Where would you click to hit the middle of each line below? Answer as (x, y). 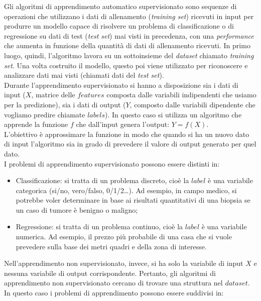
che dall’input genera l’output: (123, 124)
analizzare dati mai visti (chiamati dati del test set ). (84, 75)
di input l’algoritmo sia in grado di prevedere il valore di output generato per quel (130, 144)
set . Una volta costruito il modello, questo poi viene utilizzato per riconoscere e (126, 65)
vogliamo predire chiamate (45, 114)
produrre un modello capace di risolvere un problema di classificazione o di (119, 26)
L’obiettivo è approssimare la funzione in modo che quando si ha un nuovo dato (127, 134)
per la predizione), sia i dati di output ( (65, 104)
